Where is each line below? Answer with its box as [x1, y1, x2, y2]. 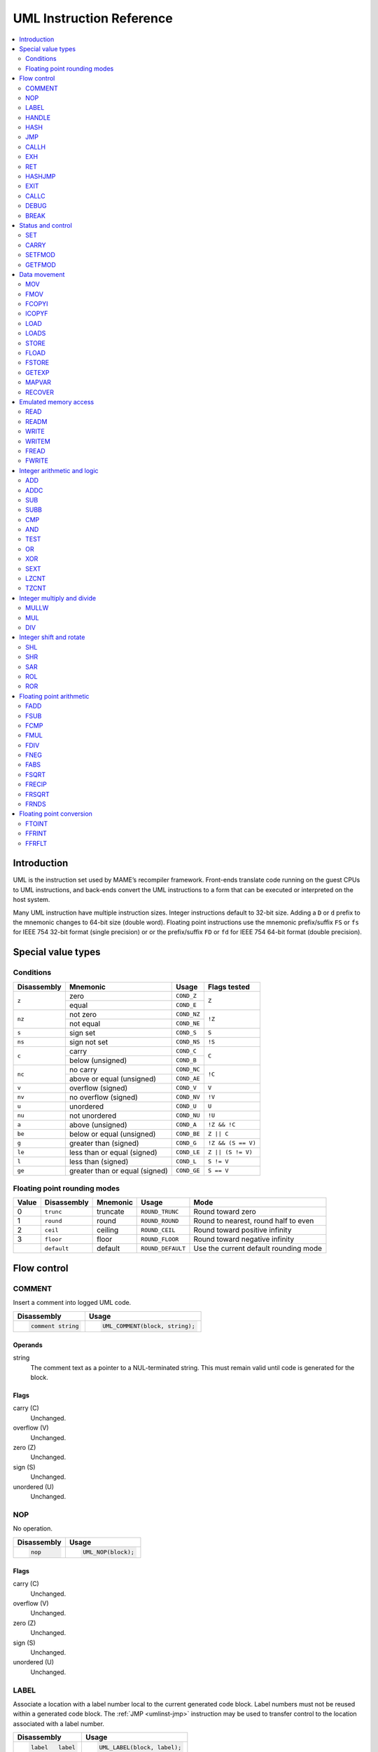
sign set [69, 1027, 96, 1037]
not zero [69, 1009, 97, 1019]
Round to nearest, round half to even [193, 1216, 314, 1226]
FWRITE [25, 456, 49, 465]
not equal [69, 1018, 101, 1028]
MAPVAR [25, 378, 52, 387]
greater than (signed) [69, 1138, 139, 1148]
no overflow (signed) [69, 1092, 138, 1102]
